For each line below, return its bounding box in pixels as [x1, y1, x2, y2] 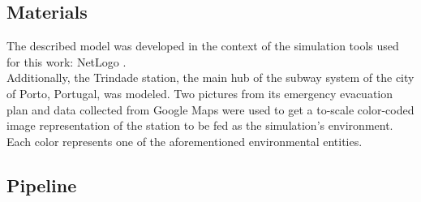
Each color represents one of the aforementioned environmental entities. [6, 132, 363, 149]
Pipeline [6, 172, 77, 197]
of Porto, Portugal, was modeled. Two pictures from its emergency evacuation [6, 84, 393, 101]
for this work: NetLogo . [6, 53, 127, 70]
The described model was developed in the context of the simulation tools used [6, 37, 399, 54]
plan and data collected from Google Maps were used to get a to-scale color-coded [6, 101, 415, 118]
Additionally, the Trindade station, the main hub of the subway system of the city [6, 69, 415, 86]
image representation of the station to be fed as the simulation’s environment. [6, 117, 393, 134]
